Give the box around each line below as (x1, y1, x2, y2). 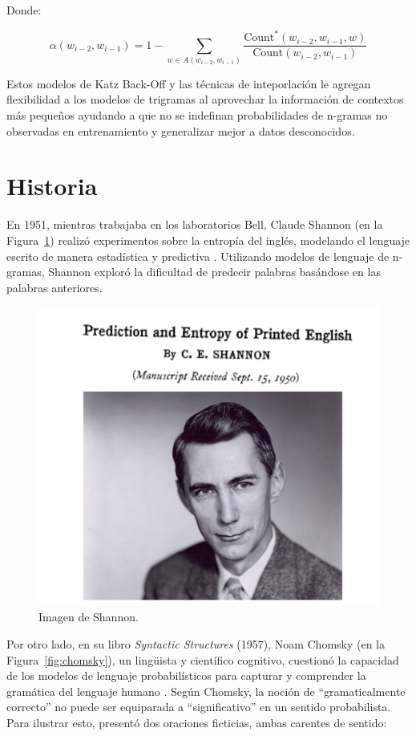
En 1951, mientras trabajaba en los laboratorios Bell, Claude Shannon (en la (6, 216, 383, 233)
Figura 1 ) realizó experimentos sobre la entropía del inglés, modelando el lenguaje (6, 231, 410, 248)
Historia (6, 169, 98, 202)
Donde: (6, 2, 42, 18)
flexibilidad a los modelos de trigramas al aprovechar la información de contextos (6, 91, 404, 108)
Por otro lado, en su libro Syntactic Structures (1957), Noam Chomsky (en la (6, 635, 386, 652)
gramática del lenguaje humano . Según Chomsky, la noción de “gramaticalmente (6, 682, 406, 699)
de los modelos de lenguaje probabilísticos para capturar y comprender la (6, 667, 366, 684)
